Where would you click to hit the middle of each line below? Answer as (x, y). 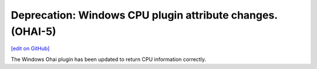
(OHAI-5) (33, 31)
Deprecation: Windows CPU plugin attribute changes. (144, 15)
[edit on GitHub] (30, 49)
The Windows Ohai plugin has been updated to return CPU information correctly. (109, 59)
